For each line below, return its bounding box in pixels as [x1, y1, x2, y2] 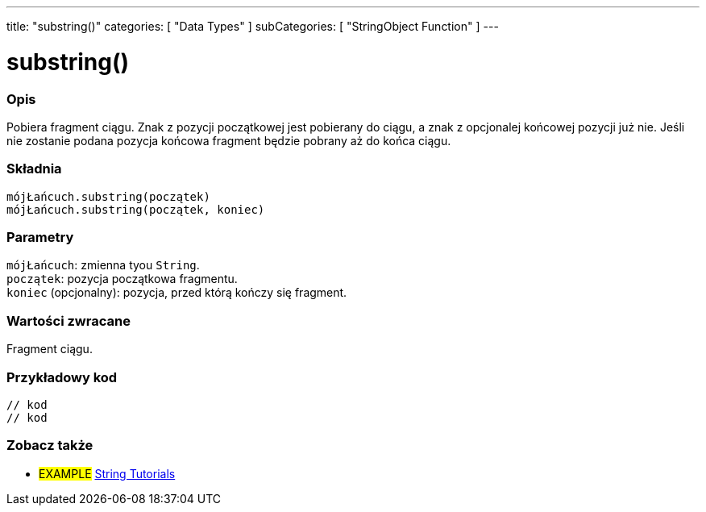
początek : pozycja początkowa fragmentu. [6, 272, 238, 286]
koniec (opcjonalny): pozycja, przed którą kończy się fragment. [6, 285, 347, 300]
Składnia [6, 160, 62, 177]
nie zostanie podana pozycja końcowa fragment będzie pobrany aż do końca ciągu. [6, 133, 451, 148]
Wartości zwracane [6, 312, 131, 329]
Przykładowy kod [6, 368, 118, 385]
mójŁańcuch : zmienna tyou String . [6, 258, 200, 273]
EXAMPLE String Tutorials [39, 466, 176, 481]
